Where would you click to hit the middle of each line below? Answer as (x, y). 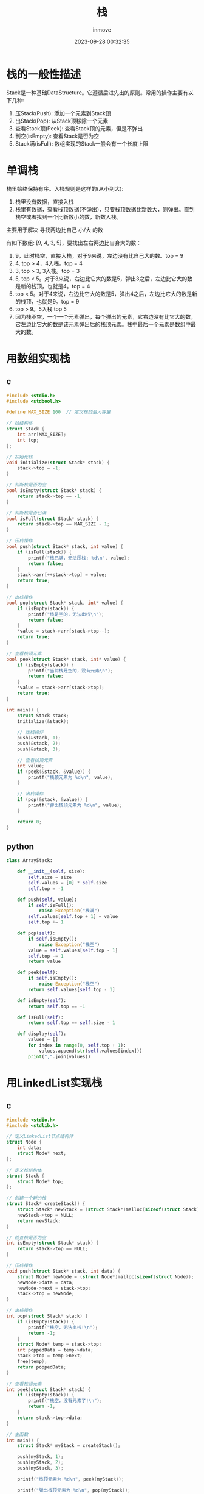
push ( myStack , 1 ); (40, 1457)
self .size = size (50, 877)
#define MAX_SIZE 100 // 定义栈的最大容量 (59, 412)
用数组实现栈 (39, 359)
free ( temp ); (32, 1362)
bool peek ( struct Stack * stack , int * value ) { (66, 659)
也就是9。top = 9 (58, 301)
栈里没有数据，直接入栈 (44, 201)
